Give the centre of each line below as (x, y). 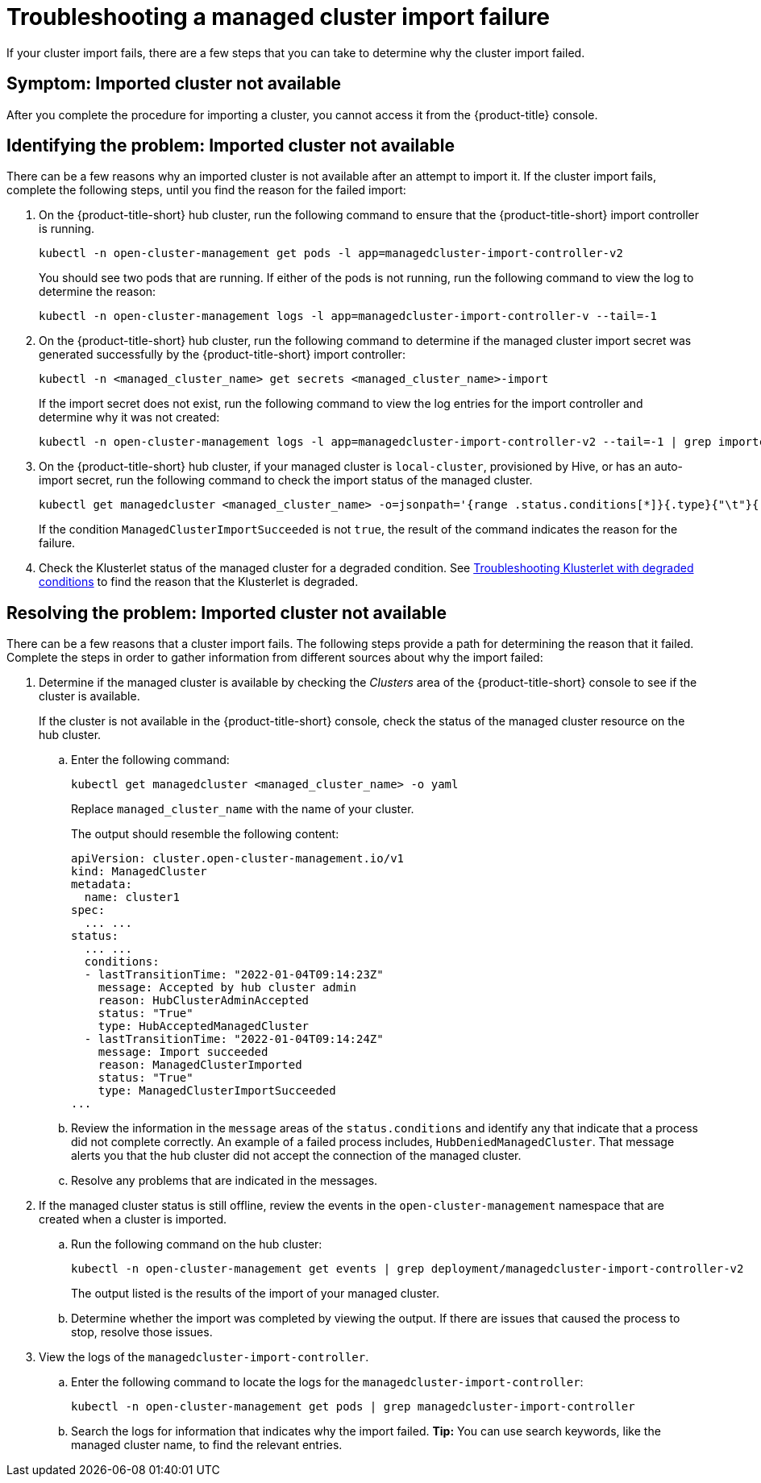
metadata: (102, 885)
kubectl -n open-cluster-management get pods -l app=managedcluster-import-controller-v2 (331, 253)
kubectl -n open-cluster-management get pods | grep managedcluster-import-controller (353, 1407)
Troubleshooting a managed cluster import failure (278, 17)
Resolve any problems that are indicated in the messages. (225, 1181)
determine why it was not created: (129, 417)
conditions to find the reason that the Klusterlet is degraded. (199, 582)
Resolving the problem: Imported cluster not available (227, 613)
